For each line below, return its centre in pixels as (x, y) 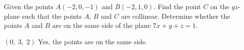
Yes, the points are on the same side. (93, 41)
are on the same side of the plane (101, 25)
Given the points (29, 6)
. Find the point (177, 6)
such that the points (52, 16)
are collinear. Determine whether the (176, 16)
